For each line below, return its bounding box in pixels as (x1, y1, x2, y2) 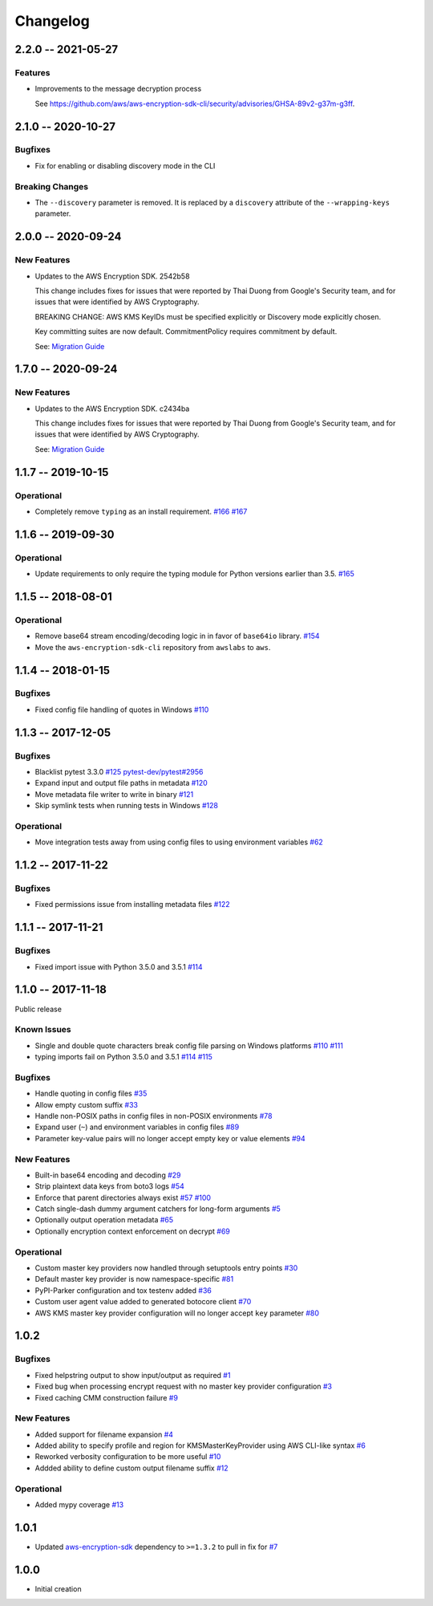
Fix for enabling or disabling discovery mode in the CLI (34, 161, 216, 170)
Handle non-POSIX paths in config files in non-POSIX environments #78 (34, 1111, 273, 1120)
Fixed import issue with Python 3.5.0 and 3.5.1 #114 (34, 962, 204, 971)
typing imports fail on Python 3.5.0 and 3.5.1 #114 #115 (34, 1052, 212, 1062)
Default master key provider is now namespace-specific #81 (34, 1275, 234, 1284)
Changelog (14, 12, 90, 30)
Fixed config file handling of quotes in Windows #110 (34, 705, 209, 714)
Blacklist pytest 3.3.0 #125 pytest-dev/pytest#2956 (34, 767, 204, 776)
